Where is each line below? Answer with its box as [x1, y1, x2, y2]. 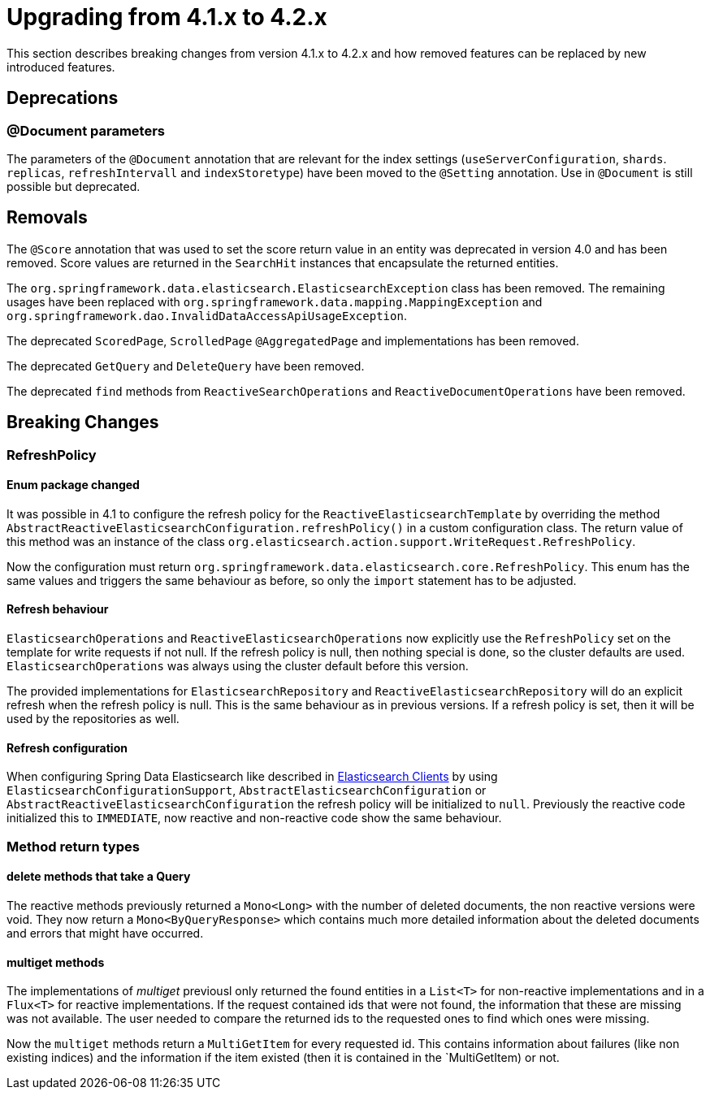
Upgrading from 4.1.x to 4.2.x [6, 3, 327, 31]
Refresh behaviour [6, 602, 109, 617]
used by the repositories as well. [6, 712, 180, 726]
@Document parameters [6, 122, 165, 139]
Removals [6, 207, 88, 228]
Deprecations [6, 88, 119, 109]
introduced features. [6, 59, 115, 74]
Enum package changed [6, 478, 140, 492]
